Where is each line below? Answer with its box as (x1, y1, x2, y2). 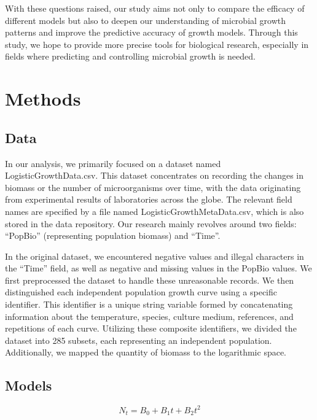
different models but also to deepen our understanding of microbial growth (5, 14, 286, 26)
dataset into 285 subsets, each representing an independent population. (5, 333, 272, 346)
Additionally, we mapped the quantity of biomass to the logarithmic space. (5, 346, 287, 359)
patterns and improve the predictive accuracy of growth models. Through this (5, 26, 298, 39)
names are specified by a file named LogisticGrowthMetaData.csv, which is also (5, 204, 304, 217)
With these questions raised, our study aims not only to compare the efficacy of (5, 2, 305, 14)
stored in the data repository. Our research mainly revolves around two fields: (5, 217, 297, 230)
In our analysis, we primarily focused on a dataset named (5, 157, 221, 169)
